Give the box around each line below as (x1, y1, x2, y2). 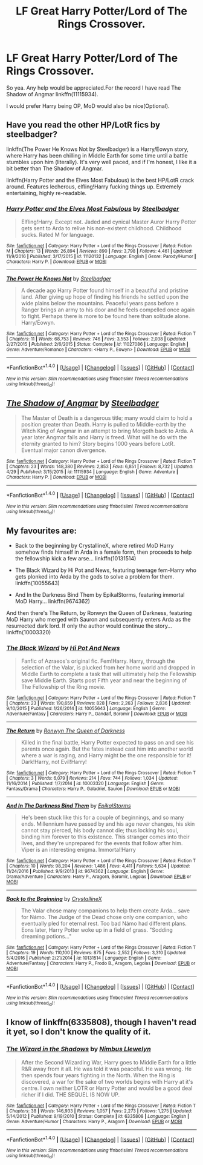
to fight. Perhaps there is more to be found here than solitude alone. (21, 313, 190, 320)
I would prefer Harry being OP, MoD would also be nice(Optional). (6, 102, 170, 110)
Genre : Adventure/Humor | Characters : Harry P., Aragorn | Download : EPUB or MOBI (6, 1118, 182, 1124)
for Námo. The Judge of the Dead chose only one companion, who (21, 913, 188, 920)
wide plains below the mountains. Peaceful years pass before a (21, 300, 179, 307)
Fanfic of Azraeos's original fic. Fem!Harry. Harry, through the (21, 657, 175, 665)
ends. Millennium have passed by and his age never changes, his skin (21, 820, 195, 828)
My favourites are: (6, 526, 77, 536)
